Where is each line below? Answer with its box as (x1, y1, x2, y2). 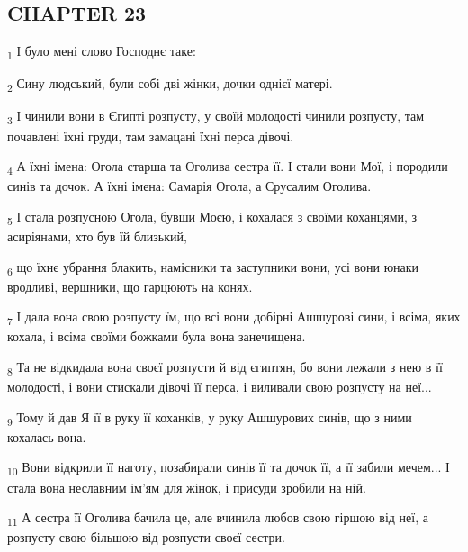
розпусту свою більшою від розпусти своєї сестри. (7, 528, 285, 547)
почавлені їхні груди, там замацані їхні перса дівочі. (7, 126, 294, 145)
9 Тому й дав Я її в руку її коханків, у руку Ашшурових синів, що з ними (7, 407, 412, 429)
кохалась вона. (7, 427, 86, 446)
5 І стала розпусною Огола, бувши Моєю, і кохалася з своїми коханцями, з (7, 206, 418, 228)
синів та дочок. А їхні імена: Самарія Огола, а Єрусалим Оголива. (7, 176, 372, 195)
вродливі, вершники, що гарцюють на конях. (7, 276, 253, 295)
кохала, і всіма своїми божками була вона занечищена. (7, 327, 306, 346)
